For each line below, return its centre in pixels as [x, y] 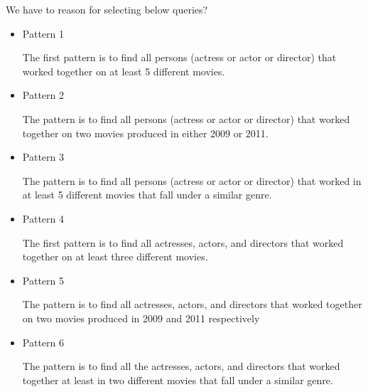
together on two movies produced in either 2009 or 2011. [145, 133]
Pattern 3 [43, 157]
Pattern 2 [43, 95]
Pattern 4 [43, 218]
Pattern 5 [43, 280]
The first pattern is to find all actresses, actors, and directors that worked [183, 242]
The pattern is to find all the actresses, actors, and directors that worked [181, 366]
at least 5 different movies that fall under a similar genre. [147, 195]
